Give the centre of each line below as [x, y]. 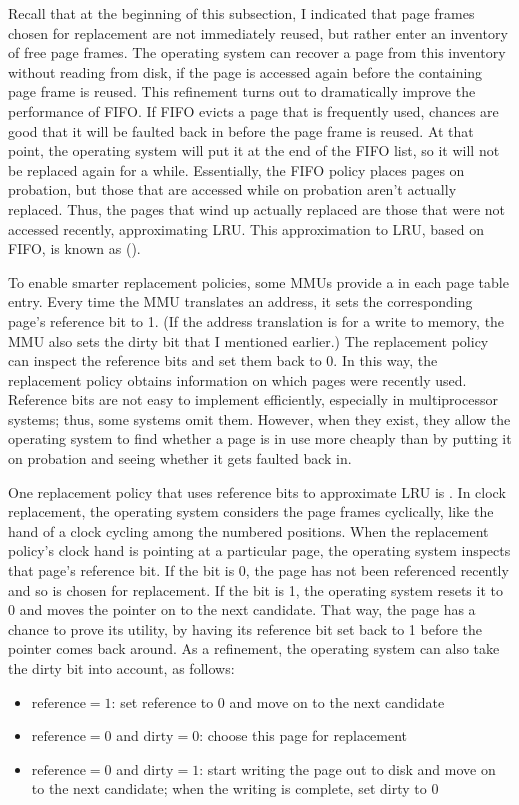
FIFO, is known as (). [74, 248]
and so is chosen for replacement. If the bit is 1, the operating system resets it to [255, 589]
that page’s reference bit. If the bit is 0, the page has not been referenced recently [258, 570]
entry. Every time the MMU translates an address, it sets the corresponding [240, 301]
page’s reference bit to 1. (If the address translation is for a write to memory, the [256, 320]
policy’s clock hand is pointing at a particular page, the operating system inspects [259, 550]
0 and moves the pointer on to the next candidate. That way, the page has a [242, 609]
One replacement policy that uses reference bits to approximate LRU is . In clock [257, 491]
